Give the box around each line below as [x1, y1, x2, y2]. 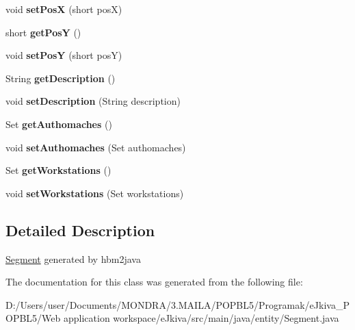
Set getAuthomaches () [5, 116, 112, 131]
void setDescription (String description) [5, 94, 181, 108]
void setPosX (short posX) [5, 2, 122, 16]
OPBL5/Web [5, 311, 61, 325]
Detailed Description [5, 219, 155, 240]
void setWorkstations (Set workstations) [5, 186, 184, 200]
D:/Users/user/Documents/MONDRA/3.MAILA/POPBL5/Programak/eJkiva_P [5, 297, 350, 312]
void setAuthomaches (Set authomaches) [5, 140, 186, 154]
